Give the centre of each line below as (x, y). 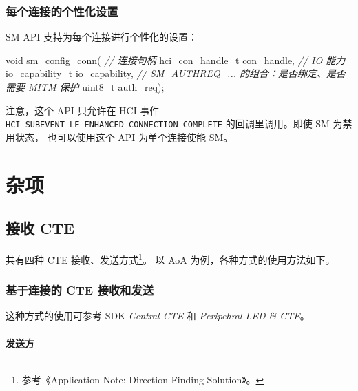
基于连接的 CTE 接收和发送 (80, 290)
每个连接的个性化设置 (62, 11)
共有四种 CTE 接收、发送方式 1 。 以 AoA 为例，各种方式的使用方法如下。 (170, 258)
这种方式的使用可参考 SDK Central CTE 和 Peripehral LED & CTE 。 (158, 316)
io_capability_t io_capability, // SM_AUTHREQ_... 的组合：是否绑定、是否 (176, 73)
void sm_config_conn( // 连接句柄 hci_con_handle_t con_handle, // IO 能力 (176, 60)
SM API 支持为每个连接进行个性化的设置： (102, 37)
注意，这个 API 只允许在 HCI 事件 (83, 110)
